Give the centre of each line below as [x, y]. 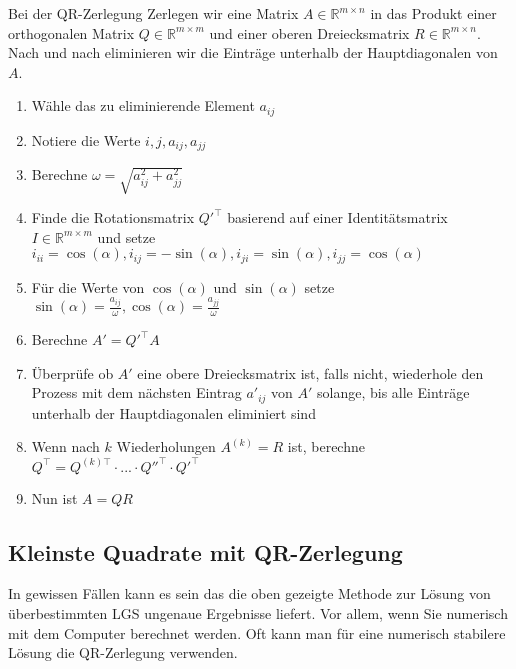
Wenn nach [65, 446]
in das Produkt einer [433, 13]
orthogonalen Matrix [71, 32]
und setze [126, 236]
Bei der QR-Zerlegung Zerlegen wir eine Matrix [153, 13]
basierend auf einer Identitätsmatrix [337, 217]
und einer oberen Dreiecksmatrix [309, 32]
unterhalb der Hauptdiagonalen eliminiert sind [173, 412]
